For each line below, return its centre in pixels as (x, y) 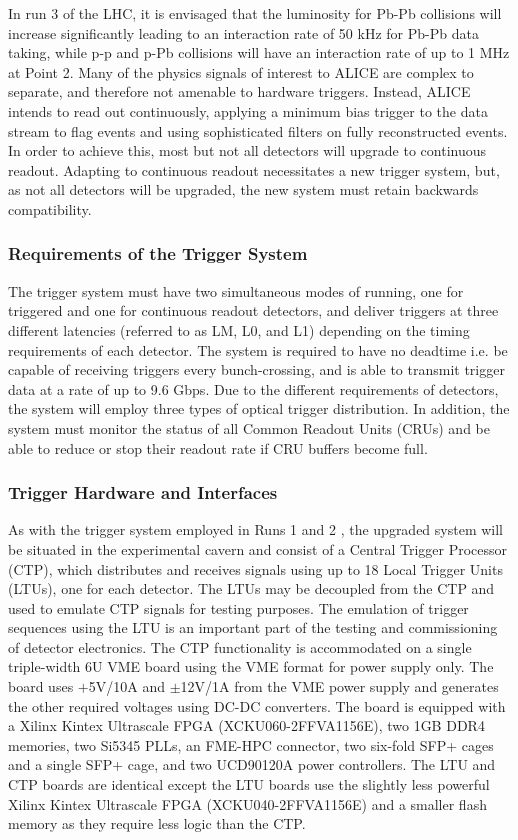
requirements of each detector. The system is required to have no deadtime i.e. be (258, 349)
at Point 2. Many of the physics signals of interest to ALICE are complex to (241, 71)
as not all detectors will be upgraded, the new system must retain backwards (243, 189)
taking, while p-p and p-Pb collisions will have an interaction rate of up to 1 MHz (259, 52)
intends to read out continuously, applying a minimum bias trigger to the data (248, 110)
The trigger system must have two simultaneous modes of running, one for (236, 290)
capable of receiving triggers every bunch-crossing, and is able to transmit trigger (256, 369)
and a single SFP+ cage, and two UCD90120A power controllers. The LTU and (252, 764)
